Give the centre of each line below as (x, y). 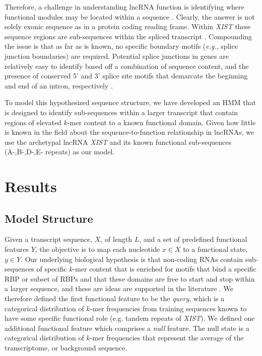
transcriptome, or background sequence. (66, 348)
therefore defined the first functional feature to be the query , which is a (114, 298)
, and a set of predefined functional (193, 239)
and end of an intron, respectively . (59, 85)
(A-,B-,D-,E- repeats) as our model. (60, 152)
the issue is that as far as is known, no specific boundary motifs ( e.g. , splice (121, 46)
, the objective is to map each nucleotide (97, 249)
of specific (52, 269)
